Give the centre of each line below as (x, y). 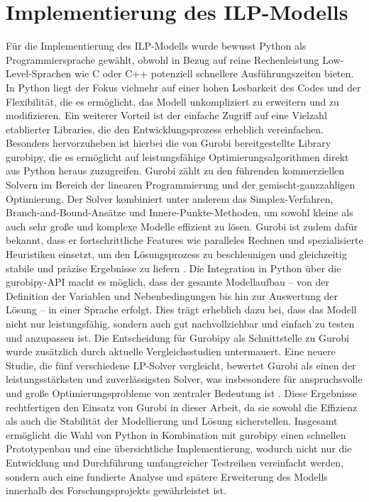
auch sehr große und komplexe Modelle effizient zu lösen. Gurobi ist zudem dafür (182, 226)
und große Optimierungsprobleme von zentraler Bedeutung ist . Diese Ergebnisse (181, 392)
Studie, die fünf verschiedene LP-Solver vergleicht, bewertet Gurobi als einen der (181, 365)
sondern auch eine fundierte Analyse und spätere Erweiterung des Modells (167, 476)
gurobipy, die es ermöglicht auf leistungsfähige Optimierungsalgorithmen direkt (177, 156)
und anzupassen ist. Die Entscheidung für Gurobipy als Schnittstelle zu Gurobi (177, 337)
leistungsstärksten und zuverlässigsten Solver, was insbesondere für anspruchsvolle (184, 379)
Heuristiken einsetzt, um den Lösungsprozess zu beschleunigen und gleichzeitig (176, 254)
